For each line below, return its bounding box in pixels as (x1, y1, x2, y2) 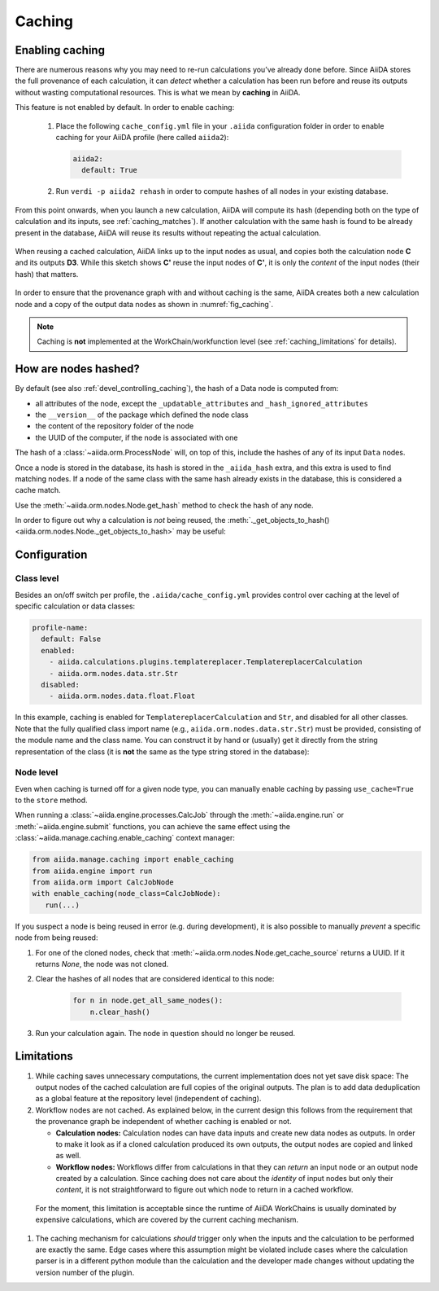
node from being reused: (15, 933, 98, 942)
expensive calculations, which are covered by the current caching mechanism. (35, 1214, 298, 1225)
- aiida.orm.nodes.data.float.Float (49, 692, 195, 700)
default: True (81, 165, 138, 175)
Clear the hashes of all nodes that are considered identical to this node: (35, 974, 275, 984)
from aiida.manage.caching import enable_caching (32, 855, 234, 864)
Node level (15, 766, 59, 778)
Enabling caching (15, 43, 106, 57)
